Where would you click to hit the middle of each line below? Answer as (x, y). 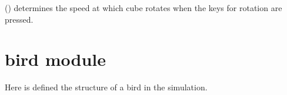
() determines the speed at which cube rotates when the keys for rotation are (143, 8)
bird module (56, 59)
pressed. (19, 19)
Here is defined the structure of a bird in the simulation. (106, 87)
